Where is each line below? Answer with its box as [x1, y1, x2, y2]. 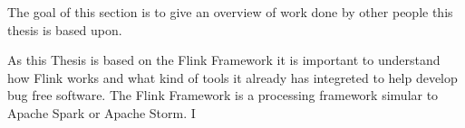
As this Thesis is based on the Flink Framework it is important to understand [7, 50, 441, 69]
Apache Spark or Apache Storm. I [7, 103, 196, 122]
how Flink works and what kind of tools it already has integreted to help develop [7, 68, 458, 87]
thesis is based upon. [7, 20, 122, 39]
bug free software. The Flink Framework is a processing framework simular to [7, 86, 439, 105]
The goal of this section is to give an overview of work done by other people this [7, 3, 453, 21]
